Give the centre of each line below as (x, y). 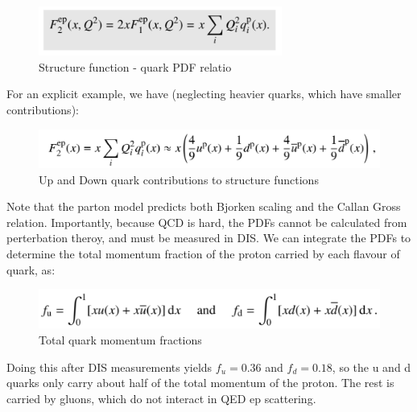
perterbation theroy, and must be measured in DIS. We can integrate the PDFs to (209, 238)
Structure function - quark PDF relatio (135, 66)
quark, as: (31, 269)
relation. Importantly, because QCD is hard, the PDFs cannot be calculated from (207, 222)
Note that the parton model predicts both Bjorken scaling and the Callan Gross (204, 206)
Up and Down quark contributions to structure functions (179, 179)
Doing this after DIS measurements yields (109, 367)
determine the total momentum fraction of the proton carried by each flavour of (203, 254)
